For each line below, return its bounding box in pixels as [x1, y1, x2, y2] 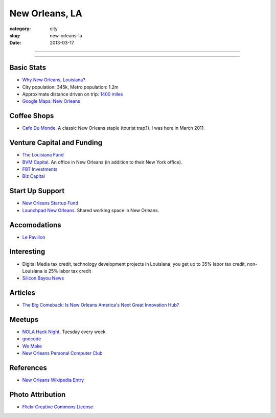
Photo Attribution [9, 390, 66, 399]
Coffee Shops [9, 111, 54, 120]
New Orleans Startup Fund [22, 200, 79, 206]
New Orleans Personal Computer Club [22, 350, 103, 356]
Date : [9, 40, 21, 46]
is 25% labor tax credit [43, 268, 91, 274]
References [9, 363, 47, 373]
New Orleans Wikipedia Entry [22, 377, 84, 383]
